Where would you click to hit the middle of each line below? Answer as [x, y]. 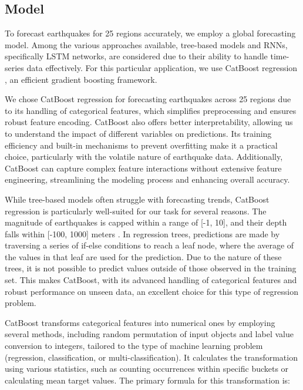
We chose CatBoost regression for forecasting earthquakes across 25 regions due [148, 99]
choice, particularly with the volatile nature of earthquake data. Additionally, [144, 157]
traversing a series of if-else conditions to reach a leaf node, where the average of [149, 245]
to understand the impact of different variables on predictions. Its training [138, 133]
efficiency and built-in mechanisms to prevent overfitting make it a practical [141, 145]
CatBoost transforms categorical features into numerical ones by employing [140, 322]
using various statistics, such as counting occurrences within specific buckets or [147, 369]
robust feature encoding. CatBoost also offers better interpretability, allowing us [149, 122]
